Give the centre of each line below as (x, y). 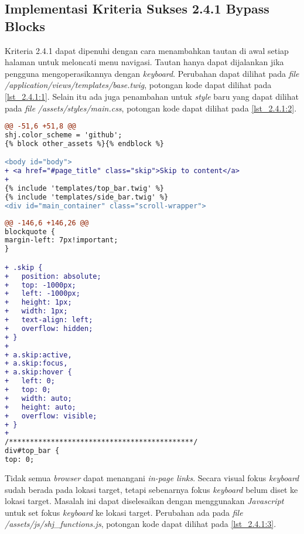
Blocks (25, 26)
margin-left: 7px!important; (62, 240)
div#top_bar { (32, 451)
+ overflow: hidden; (49, 328)
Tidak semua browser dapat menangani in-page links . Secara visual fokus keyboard (152, 477)
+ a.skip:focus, (36, 364)
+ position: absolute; (53, 276)
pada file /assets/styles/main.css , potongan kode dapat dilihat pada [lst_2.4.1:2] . (151, 108)
